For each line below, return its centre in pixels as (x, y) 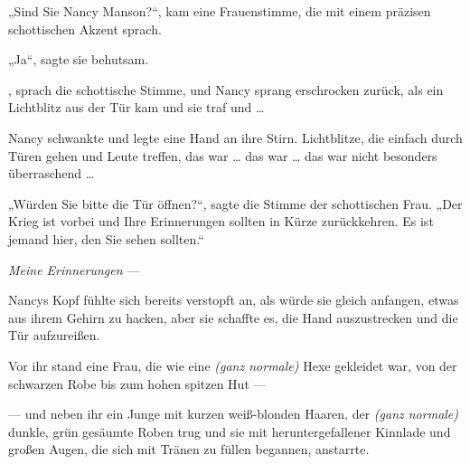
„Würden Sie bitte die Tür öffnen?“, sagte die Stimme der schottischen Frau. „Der (235, 203)
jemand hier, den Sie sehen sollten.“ (106, 238)
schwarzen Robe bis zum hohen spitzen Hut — (137, 383)
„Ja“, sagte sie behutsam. (79, 59)
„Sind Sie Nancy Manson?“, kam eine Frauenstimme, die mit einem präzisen (220, 11)
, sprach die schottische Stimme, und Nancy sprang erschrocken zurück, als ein (226, 89)
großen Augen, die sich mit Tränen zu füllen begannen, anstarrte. (189, 449)
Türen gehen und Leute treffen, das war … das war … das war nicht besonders (223, 155)
